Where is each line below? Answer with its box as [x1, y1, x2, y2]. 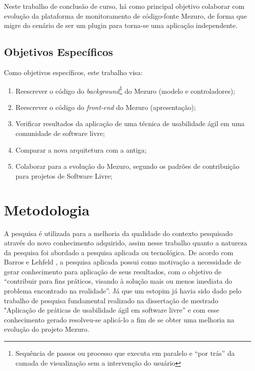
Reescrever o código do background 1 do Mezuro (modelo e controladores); [15, 84, 235, 96]
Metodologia [4, 199, 90, 219]
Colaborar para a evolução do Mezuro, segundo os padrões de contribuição [15, 161, 240, 171]
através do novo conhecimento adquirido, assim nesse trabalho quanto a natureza [4, 238, 247, 248]
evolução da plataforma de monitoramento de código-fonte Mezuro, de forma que [4, 10, 247, 21]
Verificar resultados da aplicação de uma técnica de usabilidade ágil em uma [15, 118, 245, 129]
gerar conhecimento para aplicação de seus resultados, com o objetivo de [4, 266, 222, 276]
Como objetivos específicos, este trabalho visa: [4, 67, 143, 77]
